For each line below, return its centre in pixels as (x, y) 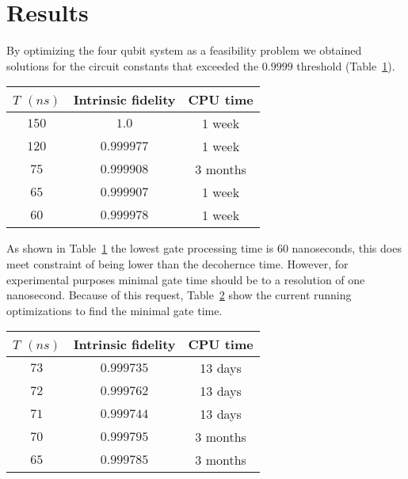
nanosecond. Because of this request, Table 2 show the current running (179, 295)
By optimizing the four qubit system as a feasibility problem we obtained (184, 50)
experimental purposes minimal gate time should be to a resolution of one (186, 279)
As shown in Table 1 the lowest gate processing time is (140, 248)
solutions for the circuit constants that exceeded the (133, 65)
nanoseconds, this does (347, 248)
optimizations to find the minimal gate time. (114, 310)
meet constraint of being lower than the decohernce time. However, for (177, 263)
